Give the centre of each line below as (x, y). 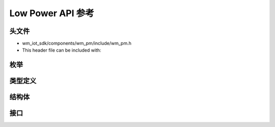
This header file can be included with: (62, 50)
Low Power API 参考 (52, 13)
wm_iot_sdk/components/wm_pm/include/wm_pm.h (77, 44)
